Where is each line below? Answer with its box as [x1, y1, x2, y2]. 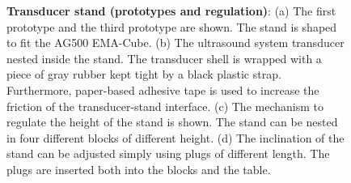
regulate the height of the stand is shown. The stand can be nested [6, 113, 338, 130]
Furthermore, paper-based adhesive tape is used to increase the [6, 81, 319, 98]
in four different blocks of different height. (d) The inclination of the [6, 129, 345, 146]
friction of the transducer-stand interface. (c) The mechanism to [6, 97, 324, 114]
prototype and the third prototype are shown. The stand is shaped [6, 18, 337, 35]
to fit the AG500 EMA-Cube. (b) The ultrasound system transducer [6, 34, 345, 51]
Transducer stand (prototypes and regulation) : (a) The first [6, 2, 336, 19]
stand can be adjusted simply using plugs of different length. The [6, 145, 330, 162]
